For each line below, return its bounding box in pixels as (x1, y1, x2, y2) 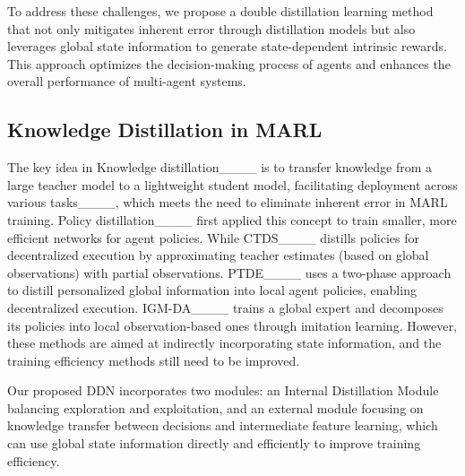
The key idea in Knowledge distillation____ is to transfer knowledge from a (7, 158, 433, 177)
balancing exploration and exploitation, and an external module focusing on (7, 398, 424, 417)
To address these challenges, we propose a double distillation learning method (7, 2, 434, 20)
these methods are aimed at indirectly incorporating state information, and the (7, 333, 442, 352)
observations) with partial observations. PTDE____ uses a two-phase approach (7, 263, 452, 281)
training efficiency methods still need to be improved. (7, 351, 300, 369)
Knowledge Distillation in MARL (7, 116, 323, 143)
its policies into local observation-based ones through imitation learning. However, (7, 316, 457, 334)
